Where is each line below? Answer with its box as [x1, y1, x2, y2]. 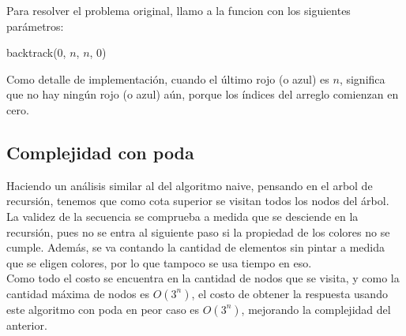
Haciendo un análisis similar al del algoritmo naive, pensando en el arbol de [6, 177, 373, 193]
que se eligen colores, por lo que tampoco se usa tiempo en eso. [6, 254, 312, 271]
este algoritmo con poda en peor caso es [6, 301, 200, 317]
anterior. [6, 316, 47, 333]
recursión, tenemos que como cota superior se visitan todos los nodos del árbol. [6, 192, 389, 209]
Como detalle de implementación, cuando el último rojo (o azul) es [6, 70, 329, 87]
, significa [339, 70, 385, 87]
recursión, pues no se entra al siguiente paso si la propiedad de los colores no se [6, 223, 390, 240]
